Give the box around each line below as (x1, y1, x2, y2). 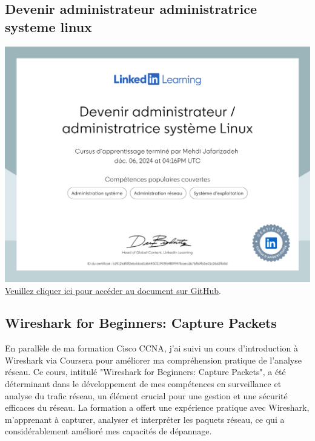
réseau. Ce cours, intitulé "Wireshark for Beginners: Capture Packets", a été (5, 365, 286, 378)
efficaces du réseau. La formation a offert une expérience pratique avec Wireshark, (5, 401, 310, 414)
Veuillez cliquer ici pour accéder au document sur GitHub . (5, 284, 221, 296)
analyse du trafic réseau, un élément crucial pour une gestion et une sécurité (5, 389, 288, 402)
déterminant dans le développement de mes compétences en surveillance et (5, 377, 282, 390)
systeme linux (5, 17, 92, 36)
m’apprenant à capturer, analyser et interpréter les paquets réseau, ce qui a (5, 413, 285, 425)
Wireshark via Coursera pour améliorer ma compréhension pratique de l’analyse (5, 353, 302, 366)
